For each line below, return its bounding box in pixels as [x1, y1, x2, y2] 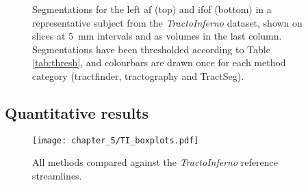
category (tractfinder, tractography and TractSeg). [32, 68, 244, 83]
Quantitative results [5, 102, 149, 123]
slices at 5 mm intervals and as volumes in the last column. [32, 29, 282, 43]
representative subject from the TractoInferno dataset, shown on [32, 15, 303, 29]
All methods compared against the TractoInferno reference [32, 155, 278, 169]
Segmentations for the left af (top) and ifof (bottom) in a [32, 2, 272, 16]
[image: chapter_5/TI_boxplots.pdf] [32, 135, 199, 145]
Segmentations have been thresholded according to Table [32, 42, 270, 56]
